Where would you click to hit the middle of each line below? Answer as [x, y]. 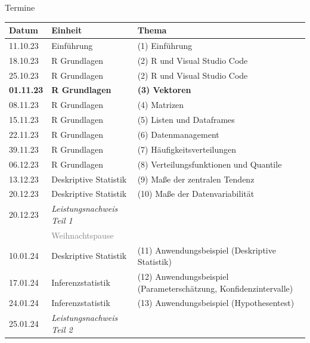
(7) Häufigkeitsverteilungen [187, 149]
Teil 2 [62, 329]
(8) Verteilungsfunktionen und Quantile [210, 164]
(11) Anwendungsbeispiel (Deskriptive [207, 250]
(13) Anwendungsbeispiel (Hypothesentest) [216, 303]
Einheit [67, 30]
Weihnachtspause [83, 235]
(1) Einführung [165, 45]
